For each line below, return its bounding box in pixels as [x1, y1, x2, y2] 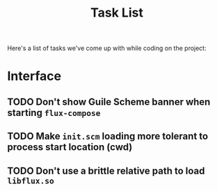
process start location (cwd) [7, 141, 133, 153]
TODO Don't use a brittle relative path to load [7, 165, 205, 176]
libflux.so [7, 176, 54, 185]
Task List [90, 5, 144, 21]
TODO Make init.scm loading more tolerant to [7, 131, 209, 142]
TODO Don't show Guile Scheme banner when [7, 96, 211, 108]
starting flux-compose [7, 106, 101, 119]
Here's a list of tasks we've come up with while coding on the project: [7, 44, 207, 53]
